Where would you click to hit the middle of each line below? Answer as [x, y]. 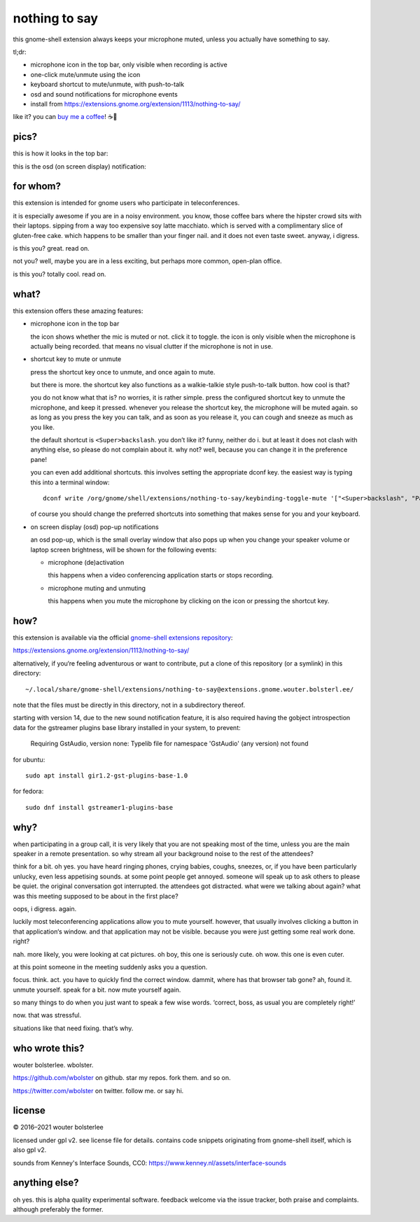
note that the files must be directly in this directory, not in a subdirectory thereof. [129, 705]
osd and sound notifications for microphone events [104, 94]
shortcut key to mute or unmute [76, 359]
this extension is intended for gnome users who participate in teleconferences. [126, 203]
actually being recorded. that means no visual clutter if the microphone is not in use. [152, 346]
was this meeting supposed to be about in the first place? [96, 896]
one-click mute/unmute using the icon [85, 74]
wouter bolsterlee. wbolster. [53, 1065]
